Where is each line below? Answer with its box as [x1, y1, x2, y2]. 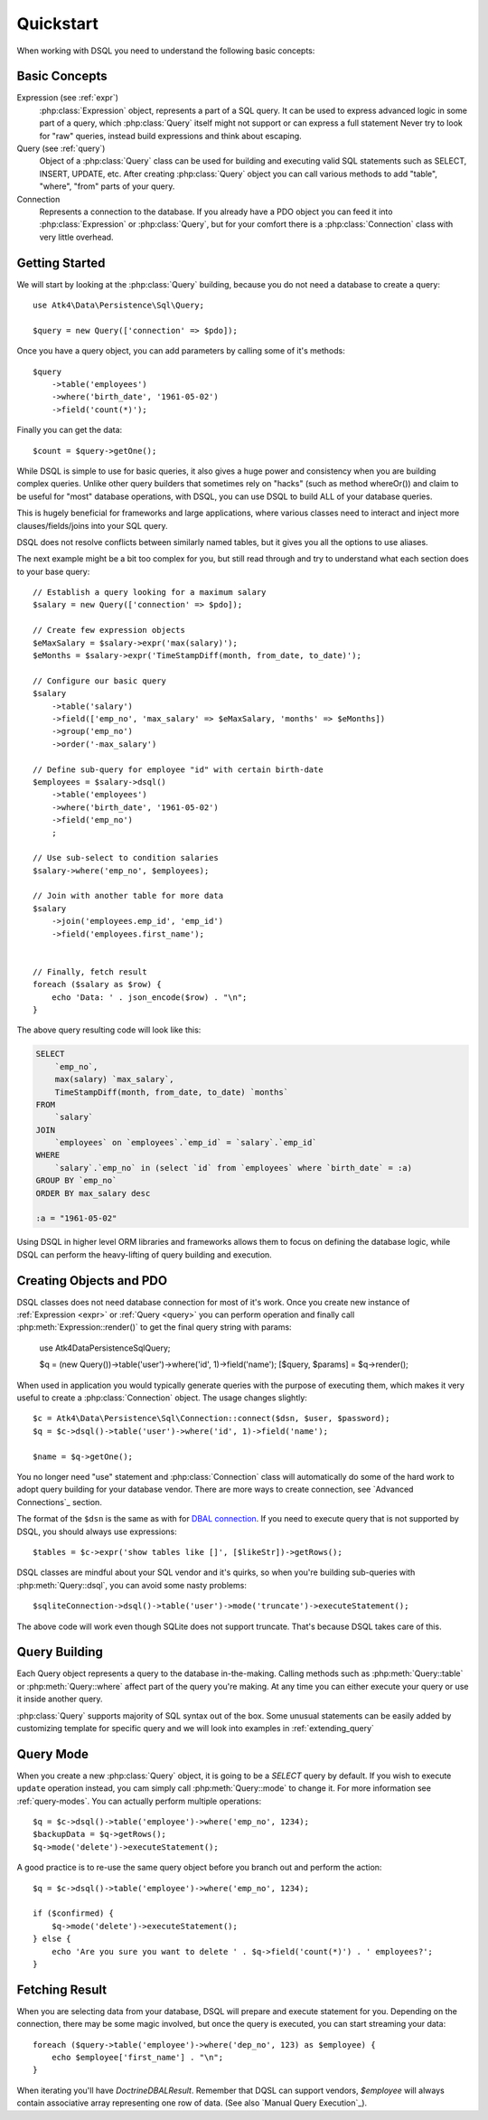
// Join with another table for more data [33, 890, 224, 901]
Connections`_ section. [16, 1496, 103, 1507]
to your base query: [16, 566, 90, 577]
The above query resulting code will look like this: [16, 1024, 202, 1035]
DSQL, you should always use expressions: [16, 1526, 177, 1537]
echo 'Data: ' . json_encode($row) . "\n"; [51, 992, 248, 1003]
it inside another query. [16, 1693, 103, 1704]
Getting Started [16, 255, 106, 270]
